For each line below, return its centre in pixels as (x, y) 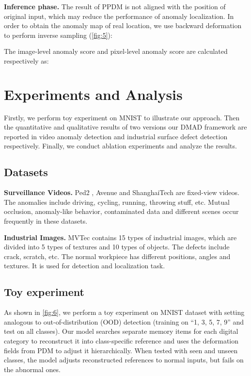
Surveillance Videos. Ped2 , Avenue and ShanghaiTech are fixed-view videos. (122, 192)
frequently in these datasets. (46, 221)
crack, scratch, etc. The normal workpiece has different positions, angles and (117, 256)
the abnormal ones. (32, 369)
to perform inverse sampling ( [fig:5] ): (58, 35)
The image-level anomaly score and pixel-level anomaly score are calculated (116, 51)
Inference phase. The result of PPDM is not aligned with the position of (115, 6)
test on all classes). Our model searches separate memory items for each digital (121, 331)
